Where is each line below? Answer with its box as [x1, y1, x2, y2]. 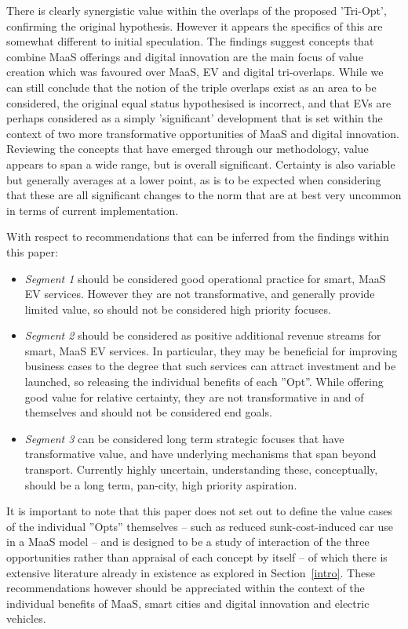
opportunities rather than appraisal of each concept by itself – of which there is [6, 549, 388, 565]
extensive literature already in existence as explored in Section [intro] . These [6, 564, 375, 580]
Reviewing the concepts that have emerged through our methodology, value [6, 140, 369, 157]
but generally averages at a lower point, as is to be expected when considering [6, 171, 381, 187]
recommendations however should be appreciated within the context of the [6, 580, 365, 596]
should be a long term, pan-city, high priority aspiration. [24, 476, 297, 493]
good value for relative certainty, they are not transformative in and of [24, 388, 364, 405]
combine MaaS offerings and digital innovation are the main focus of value [6, 48, 363, 64]
